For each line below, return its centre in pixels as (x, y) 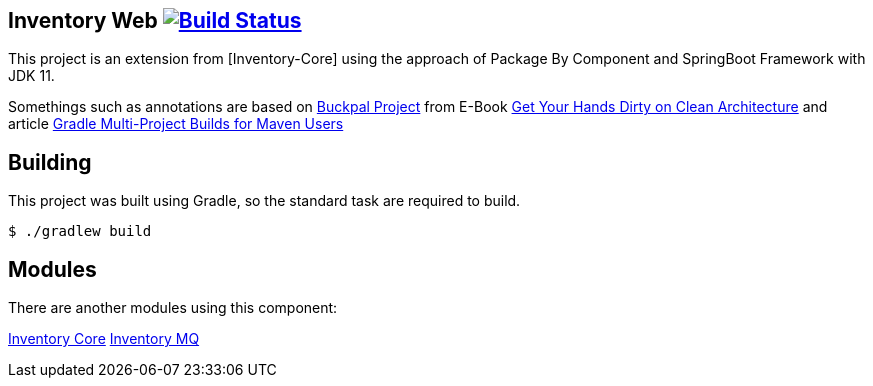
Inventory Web (83, 20)
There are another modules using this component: (173, 308)
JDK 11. (31, 76)
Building (50, 162)
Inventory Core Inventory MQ (104, 339)
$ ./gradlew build (80, 231)
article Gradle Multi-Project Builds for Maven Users (176, 124)
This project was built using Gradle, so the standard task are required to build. (264, 201)
